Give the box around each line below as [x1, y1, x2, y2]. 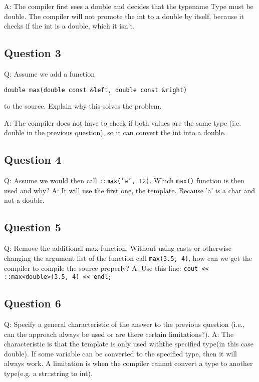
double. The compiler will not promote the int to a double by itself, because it [4, 11, 244, 21]
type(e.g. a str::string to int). [4, 368, 93, 378]
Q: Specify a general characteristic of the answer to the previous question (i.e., [4, 319, 245, 329]
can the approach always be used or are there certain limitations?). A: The [4, 328, 234, 339]
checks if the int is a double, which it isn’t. [4, 21, 135, 31]
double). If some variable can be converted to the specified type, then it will [4, 348, 237, 358]
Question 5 [4, 219, 61, 235]
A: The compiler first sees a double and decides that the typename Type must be [4, 1, 253, 11]
